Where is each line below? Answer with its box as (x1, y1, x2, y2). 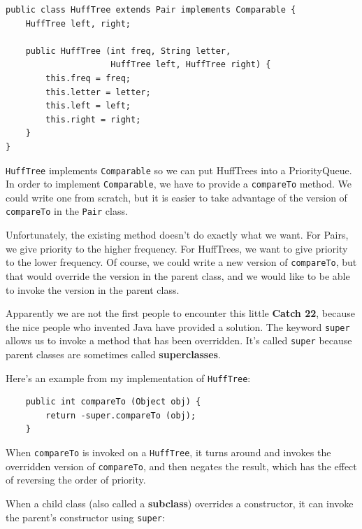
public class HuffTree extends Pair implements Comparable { (6, 5, 296, 15)
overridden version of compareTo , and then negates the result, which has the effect (6, 458, 357, 473)
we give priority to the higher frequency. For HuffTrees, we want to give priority (6, 241, 348, 255)
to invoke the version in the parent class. (6, 282, 180, 297)
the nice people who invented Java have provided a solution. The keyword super (6, 319, 350, 334)
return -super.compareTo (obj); (45, 410, 196, 421)
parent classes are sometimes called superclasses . (6, 347, 221, 362)
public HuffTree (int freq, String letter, (25, 45, 231, 56)
